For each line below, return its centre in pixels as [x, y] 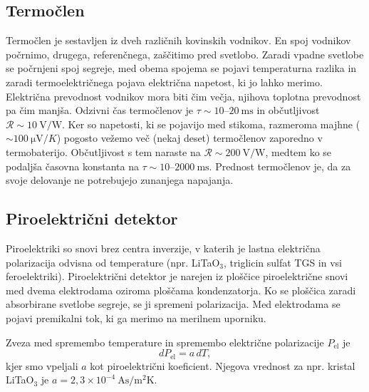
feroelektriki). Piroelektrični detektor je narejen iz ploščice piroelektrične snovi [177, 276]
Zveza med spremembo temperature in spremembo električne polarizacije [165, 342]
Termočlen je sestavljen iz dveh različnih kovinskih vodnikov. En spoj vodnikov [178, 40]
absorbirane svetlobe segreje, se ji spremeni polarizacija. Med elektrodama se [173, 304]
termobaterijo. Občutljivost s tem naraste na [103, 151]
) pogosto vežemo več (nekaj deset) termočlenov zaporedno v [189, 138]
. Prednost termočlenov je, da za [280, 166]
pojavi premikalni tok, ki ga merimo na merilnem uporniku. [136, 318]
